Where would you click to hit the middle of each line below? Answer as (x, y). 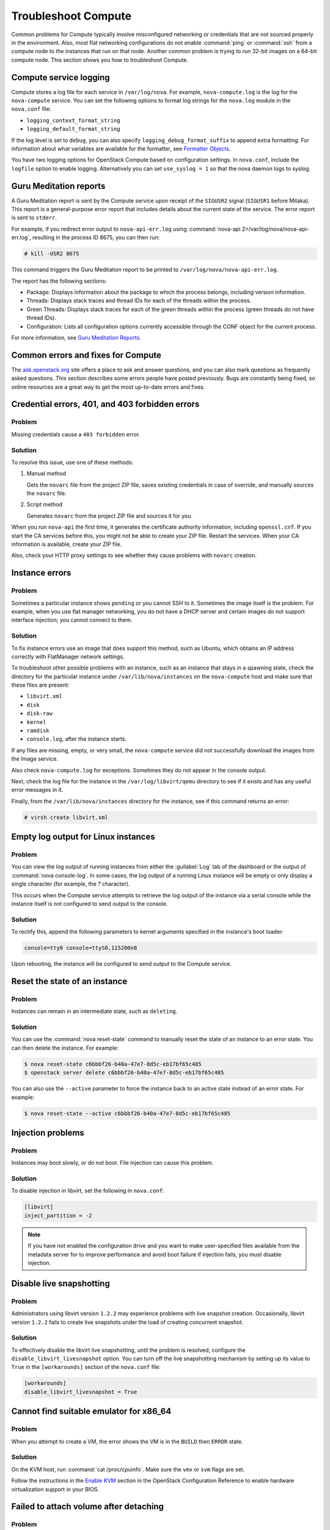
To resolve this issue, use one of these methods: (72, 462)
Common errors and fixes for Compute (86, 355)
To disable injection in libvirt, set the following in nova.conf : (88, 1191)
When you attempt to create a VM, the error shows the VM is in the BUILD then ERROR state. (127, 1441)
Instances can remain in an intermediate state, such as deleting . (94, 1011)
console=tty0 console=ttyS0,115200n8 (81, 948)
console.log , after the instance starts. (77, 739)
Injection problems (48, 1133)
